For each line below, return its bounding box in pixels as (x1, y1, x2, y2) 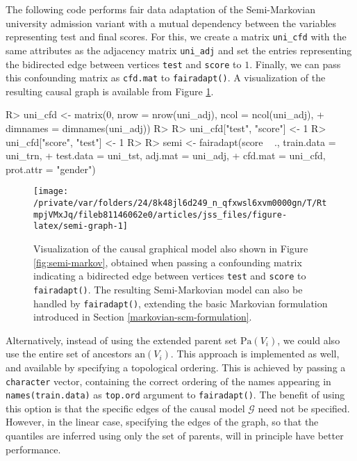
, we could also (277, 332, 340, 347)
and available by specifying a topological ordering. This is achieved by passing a (6, 359, 346, 374)
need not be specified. (258, 401, 350, 415)
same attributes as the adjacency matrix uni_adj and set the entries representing (6, 42, 352, 57)
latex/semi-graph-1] (33, 221, 128, 232)
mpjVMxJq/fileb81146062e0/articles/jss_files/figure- (33, 209, 288, 220)
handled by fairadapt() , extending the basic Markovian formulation (33, 296, 328, 310)
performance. (6, 442, 61, 456)
